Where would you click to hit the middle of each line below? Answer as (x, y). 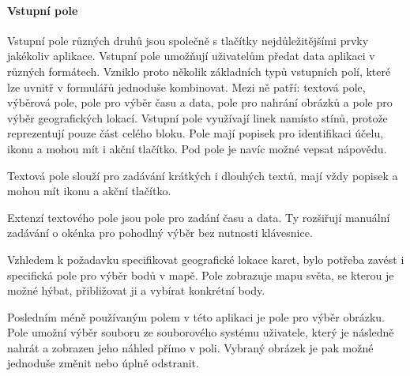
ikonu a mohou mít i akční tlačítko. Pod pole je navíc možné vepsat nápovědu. (197, 148)
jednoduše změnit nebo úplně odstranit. (103, 363)
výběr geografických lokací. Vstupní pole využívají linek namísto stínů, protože (197, 117)
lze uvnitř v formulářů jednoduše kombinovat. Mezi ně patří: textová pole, (186, 86)
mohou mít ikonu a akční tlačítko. (89, 191)
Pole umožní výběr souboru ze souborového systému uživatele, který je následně (201, 332)
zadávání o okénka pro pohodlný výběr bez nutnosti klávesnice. (160, 233)
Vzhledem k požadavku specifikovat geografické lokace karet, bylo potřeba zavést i (206, 259)
